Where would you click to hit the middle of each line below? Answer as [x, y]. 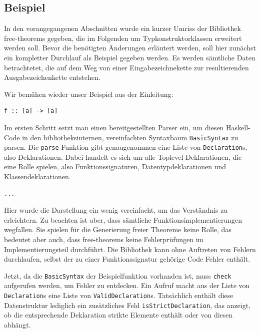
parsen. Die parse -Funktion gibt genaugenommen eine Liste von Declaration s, [126, 147]
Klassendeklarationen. [37, 176]
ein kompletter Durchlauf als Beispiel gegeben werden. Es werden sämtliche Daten [130, 57]
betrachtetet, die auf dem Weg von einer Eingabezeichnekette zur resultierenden [126, 67]
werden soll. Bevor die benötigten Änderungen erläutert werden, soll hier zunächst [130, 48]
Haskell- [238, 127]
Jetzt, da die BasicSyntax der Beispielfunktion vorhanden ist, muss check [118, 275]
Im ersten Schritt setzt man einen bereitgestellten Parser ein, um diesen [114, 127]
